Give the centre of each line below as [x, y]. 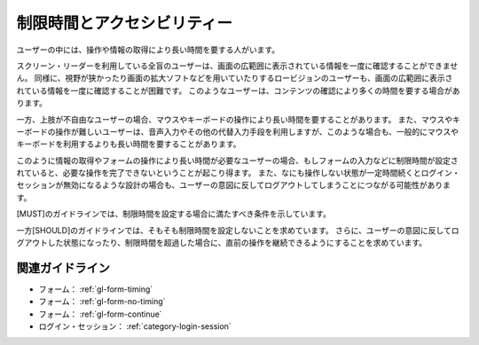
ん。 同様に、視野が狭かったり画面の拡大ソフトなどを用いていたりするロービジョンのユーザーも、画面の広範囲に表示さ [235, 78]
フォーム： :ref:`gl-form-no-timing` [102, 302]
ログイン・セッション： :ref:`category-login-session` [135, 326]
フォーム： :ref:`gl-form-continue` [101, 314]
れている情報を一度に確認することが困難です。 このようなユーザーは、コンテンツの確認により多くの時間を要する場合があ [238, 90]
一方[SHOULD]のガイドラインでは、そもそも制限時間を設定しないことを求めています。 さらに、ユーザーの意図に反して [234, 230]
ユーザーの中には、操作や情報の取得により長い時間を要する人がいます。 [148, 50]
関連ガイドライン [63, 267]
